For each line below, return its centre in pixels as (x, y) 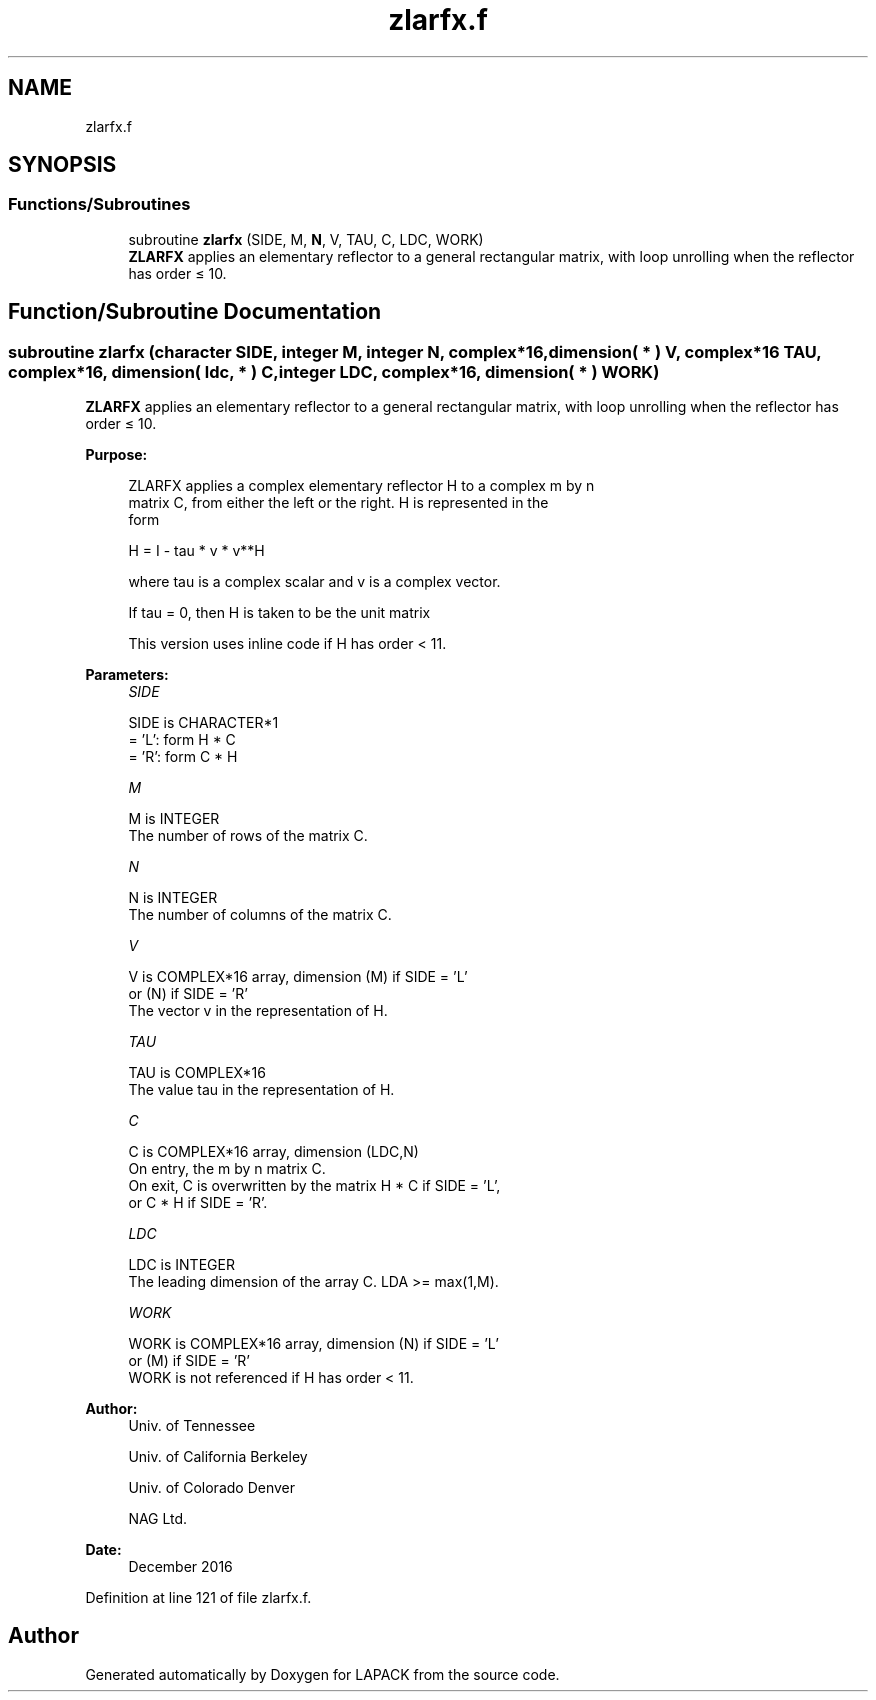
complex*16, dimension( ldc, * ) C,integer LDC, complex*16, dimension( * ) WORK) (334, 371)
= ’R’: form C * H (183, 757)
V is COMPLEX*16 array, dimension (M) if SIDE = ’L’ (298, 977)
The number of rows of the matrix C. (248, 836)
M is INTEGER (174, 819)
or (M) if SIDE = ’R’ (189, 1361)
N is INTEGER (173, 898)
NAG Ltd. (158, 1519)
